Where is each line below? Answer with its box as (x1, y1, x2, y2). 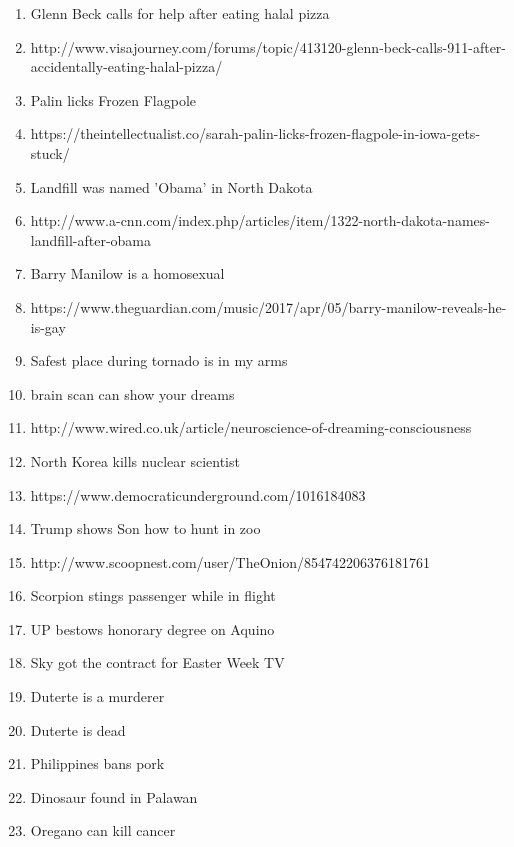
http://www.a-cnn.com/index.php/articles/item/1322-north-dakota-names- (30, 210, 490, 231)
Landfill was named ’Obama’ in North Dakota (30, 176, 313, 197)
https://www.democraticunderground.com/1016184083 (30, 484, 366, 505)
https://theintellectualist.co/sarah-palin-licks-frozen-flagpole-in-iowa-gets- (30, 123, 481, 144)
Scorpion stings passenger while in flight (30, 585, 276, 606)
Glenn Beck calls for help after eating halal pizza (30, 3, 330, 23)
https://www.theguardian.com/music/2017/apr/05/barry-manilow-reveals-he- (30, 296, 507, 317)
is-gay (30, 316, 66, 337)
